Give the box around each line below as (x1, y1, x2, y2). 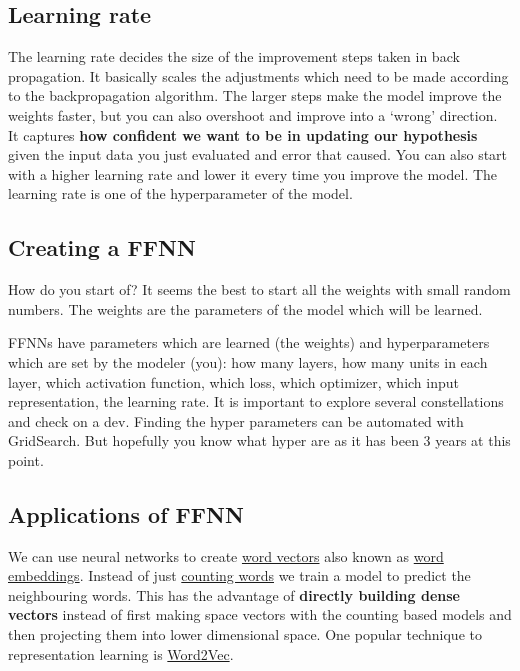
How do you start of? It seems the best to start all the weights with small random (8, 279, 511, 300)
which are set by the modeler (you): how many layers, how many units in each (8, 351, 488, 372)
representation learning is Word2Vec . (8, 643, 234, 664)
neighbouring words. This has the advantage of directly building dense (8, 584, 460, 605)
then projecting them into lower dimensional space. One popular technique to (8, 624, 482, 645)
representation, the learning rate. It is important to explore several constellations (8, 391, 504, 412)
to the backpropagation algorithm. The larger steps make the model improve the (8, 85, 502, 106)
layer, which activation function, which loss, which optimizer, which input (8, 371, 459, 392)
